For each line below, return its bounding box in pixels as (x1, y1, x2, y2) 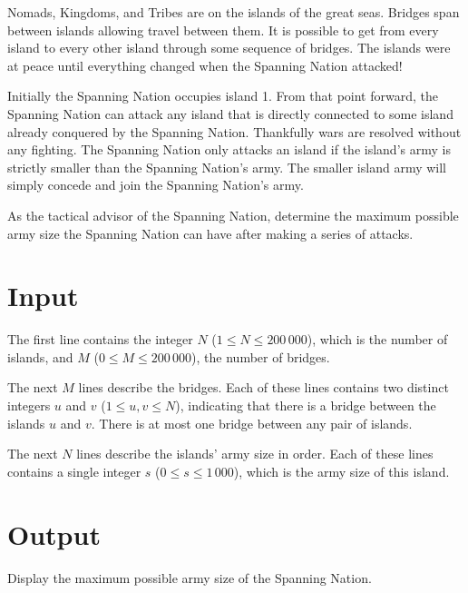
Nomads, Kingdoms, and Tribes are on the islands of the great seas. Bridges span (7, 3, 460, 21)
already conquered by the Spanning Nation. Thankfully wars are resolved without (7, 122, 462, 141)
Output (7, 515, 101, 552)
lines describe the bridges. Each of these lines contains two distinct (78, 378, 449, 397)
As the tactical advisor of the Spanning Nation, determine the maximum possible (7, 205, 459, 224)
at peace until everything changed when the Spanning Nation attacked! (7, 55, 403, 74)
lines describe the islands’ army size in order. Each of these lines (76, 444, 434, 463)
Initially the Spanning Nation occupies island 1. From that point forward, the (7, 86, 438, 105)
